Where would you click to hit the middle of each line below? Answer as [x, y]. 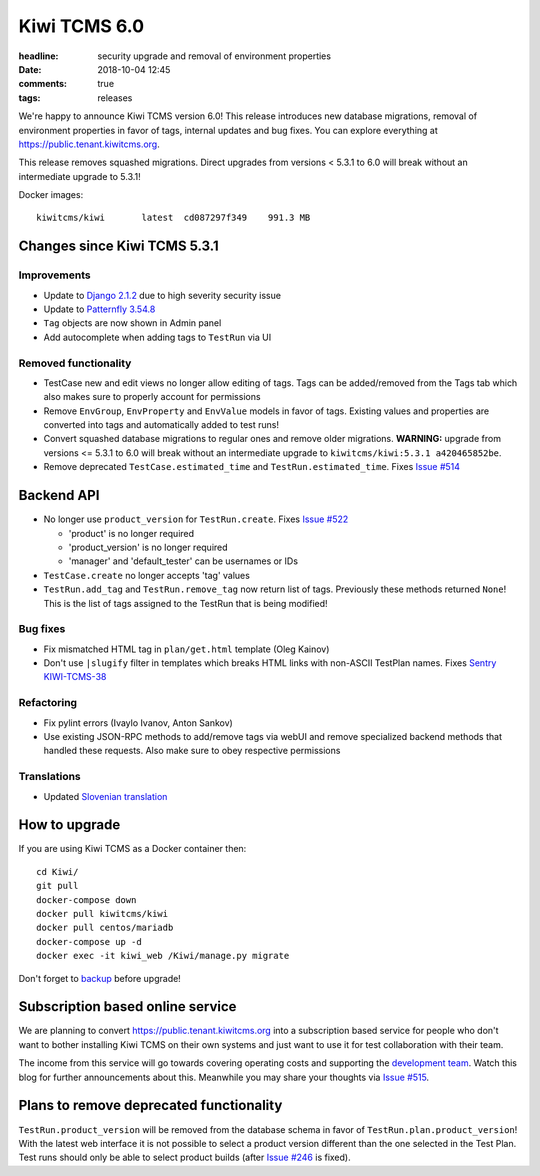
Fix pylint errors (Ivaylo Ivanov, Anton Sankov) [138, 722]
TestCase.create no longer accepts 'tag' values [146, 575]
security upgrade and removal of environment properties [214, 56]
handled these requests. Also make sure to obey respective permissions [192, 751]
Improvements [54, 275]
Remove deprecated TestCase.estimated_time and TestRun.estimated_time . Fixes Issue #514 [251, 467]
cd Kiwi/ [57, 871]
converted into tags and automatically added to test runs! [161, 425]
